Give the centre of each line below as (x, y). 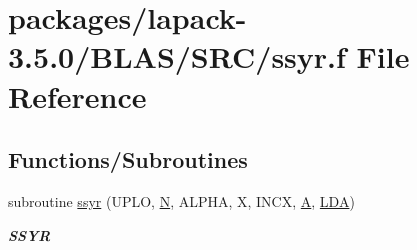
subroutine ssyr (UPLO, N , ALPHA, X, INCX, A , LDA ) (181, 200)
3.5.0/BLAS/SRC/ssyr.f (177, 56)
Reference (77, 95)
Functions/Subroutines (128, 159)
